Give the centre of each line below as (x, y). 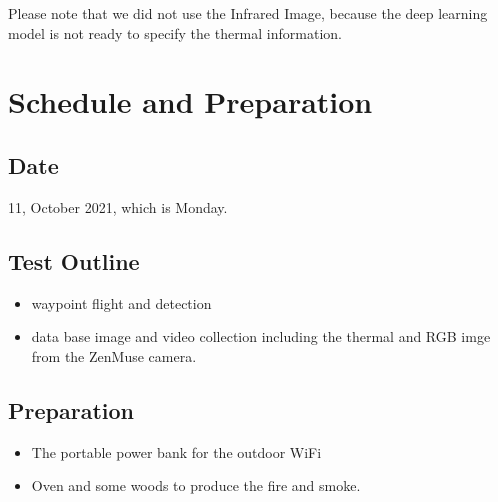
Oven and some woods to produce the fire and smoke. (196, 485)
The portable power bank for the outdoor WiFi (176, 451)
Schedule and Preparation (190, 101)
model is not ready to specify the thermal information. (175, 32)
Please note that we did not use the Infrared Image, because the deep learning (248, 13)
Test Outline (74, 260)
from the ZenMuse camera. (114, 355)
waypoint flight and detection (121, 302)
